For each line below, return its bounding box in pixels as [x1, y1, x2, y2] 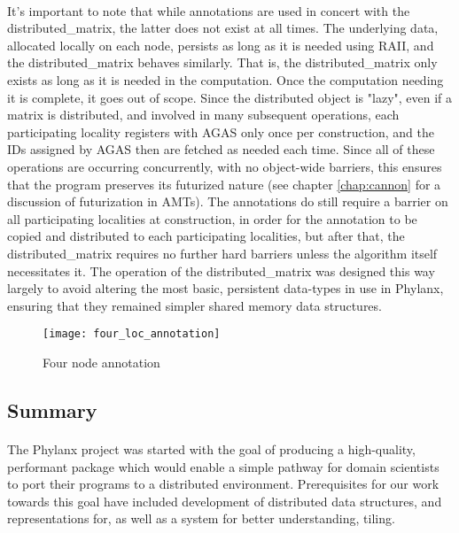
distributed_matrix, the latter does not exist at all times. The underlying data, [7, 19, 439, 37]
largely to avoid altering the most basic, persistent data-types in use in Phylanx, [7, 279, 444, 297]
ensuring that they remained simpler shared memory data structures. [7, 296, 382, 314]
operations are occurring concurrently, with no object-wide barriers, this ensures [7, 157, 442, 175]
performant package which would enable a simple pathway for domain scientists [7, 457, 440, 475]
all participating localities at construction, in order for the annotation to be [7, 209, 417, 228]
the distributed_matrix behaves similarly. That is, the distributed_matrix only [7, 53, 438, 72]
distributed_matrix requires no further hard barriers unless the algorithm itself [7, 243, 438, 262]
